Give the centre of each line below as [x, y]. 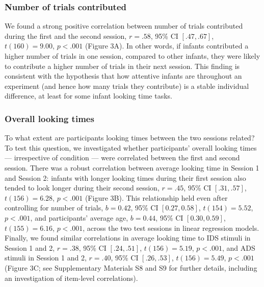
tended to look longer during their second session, [82, 188]
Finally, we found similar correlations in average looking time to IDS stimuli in [128, 238]
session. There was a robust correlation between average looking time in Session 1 [132, 167]
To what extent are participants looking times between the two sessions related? [130, 138]
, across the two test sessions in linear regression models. [171, 228]
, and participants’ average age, [79, 217]
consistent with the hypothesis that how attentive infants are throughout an [123, 76]
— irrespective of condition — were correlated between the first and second [122, 158]
